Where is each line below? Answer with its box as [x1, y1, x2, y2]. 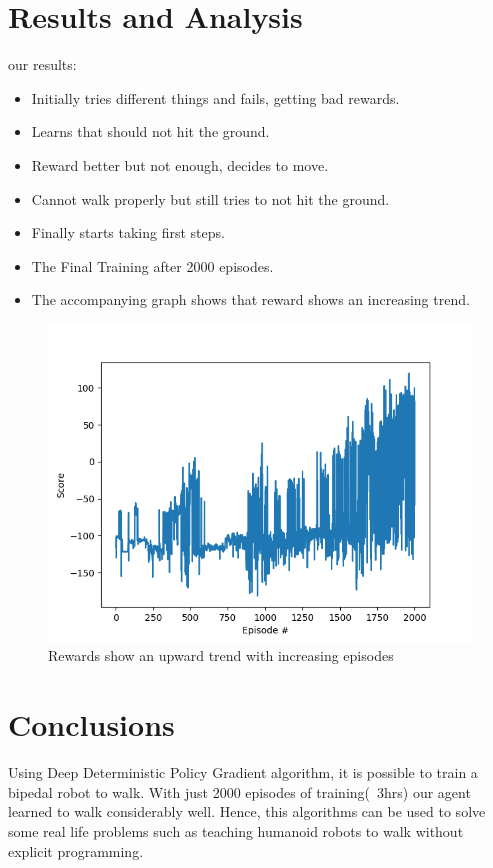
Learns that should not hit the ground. [31, 121, 270, 142]
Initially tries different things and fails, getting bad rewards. [31, 87, 400, 108]
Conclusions [8, 704, 175, 745]
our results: [8, 54, 77, 75]
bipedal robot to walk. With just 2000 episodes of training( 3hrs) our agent [8, 781, 471, 802]
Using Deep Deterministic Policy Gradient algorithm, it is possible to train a [8, 762, 478, 783]
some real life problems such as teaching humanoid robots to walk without [8, 820, 464, 841]
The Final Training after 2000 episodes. [31, 255, 274, 276]
